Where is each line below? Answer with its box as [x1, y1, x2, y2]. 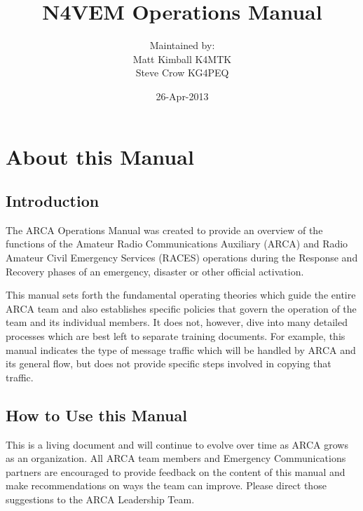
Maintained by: [149, 38, 215, 53]
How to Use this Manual [6, 404, 187, 425]
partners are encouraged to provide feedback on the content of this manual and [6, 464, 345, 479]
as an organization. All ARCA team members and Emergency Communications [6, 451, 346, 465]
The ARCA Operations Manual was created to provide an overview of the [6, 222, 323, 237]
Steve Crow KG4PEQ [135, 65, 229, 80]
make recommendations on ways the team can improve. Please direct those [6, 478, 327, 493]
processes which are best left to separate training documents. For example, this [6, 329, 345, 343]
